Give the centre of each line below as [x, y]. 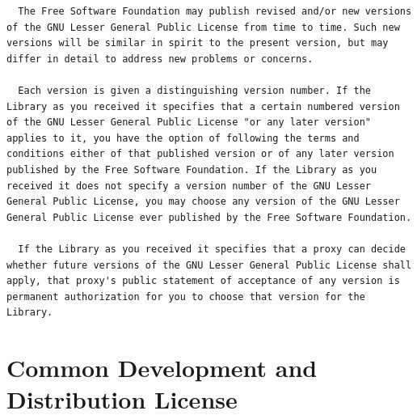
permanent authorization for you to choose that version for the [186, 296]
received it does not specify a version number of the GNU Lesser [189, 186]
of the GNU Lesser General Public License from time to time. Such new [203, 27]
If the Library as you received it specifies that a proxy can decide [212, 249]
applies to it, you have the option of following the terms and [183, 138]
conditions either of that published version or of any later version [200, 154]
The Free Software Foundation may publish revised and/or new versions [215, 11]
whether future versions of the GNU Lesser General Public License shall [209, 265]
